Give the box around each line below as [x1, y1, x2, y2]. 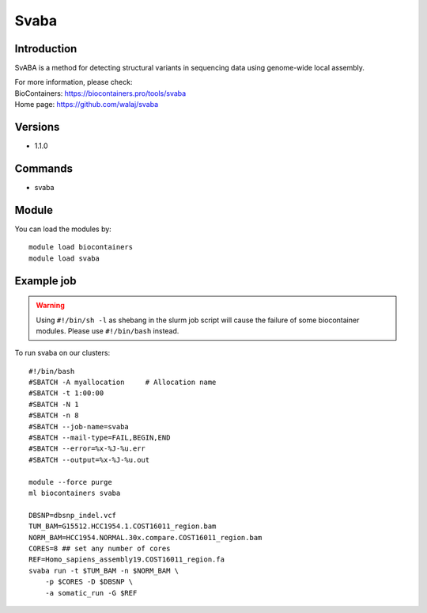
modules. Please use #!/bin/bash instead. [36, 326, 179, 336]
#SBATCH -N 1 [28, 400, 79, 409]
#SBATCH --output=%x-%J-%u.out [28, 455, 150, 464]
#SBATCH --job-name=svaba [28, 422, 130, 431]
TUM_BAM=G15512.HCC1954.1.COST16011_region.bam [28, 522, 217, 531]
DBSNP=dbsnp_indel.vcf [28, 511, 117, 520]
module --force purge [28, 478, 112, 486]
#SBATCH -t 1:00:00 [28, 389, 104, 398]
